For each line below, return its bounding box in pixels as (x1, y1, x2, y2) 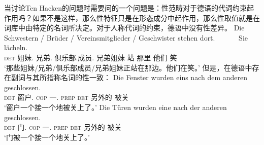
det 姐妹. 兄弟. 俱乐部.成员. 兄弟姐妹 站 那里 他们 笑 (4, 52, 177, 62)
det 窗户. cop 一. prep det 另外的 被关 (4, 92, 129, 102)
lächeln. (4, 42, 28, 53)
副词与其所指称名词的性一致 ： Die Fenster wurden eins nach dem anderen (11, 72, 247, 83)
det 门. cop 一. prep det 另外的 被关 (4, 122, 122, 132)
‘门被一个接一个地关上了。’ (4, 131, 90, 142)
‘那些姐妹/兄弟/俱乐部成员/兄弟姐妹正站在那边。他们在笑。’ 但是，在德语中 (4, 62, 252, 72)
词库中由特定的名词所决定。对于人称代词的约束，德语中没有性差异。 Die (4, 22, 245, 33)
